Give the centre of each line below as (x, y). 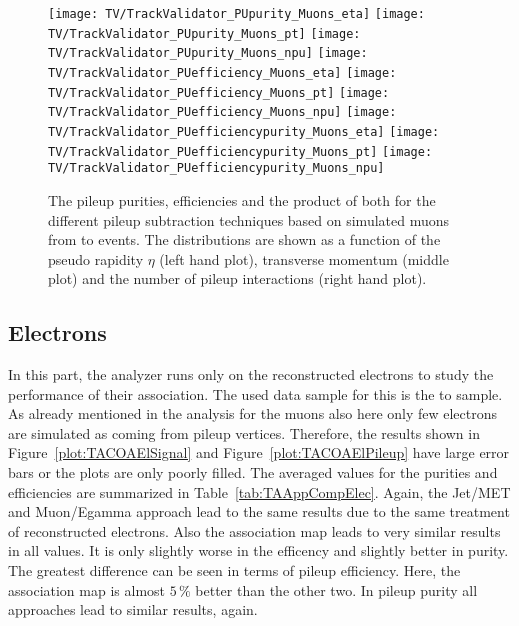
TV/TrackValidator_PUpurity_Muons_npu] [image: (208, 53)
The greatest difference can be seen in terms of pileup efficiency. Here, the (234, 570)
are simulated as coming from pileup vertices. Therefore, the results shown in (244, 432)
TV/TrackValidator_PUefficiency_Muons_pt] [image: (219, 92)
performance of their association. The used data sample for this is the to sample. (255, 393)
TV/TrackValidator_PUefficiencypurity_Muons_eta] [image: (244, 131)
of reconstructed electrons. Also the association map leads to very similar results (254, 530)
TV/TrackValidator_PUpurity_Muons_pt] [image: (204, 33)
